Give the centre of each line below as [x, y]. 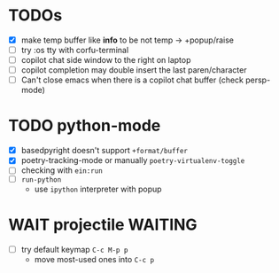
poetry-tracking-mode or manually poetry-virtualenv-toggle [133, 160]
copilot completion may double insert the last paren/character [134, 70]
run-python [41, 180]
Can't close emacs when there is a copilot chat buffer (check [132, 80]
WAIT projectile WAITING [103, 225]
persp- [258, 80]
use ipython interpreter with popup [98, 189]
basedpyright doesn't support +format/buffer [104, 151]
